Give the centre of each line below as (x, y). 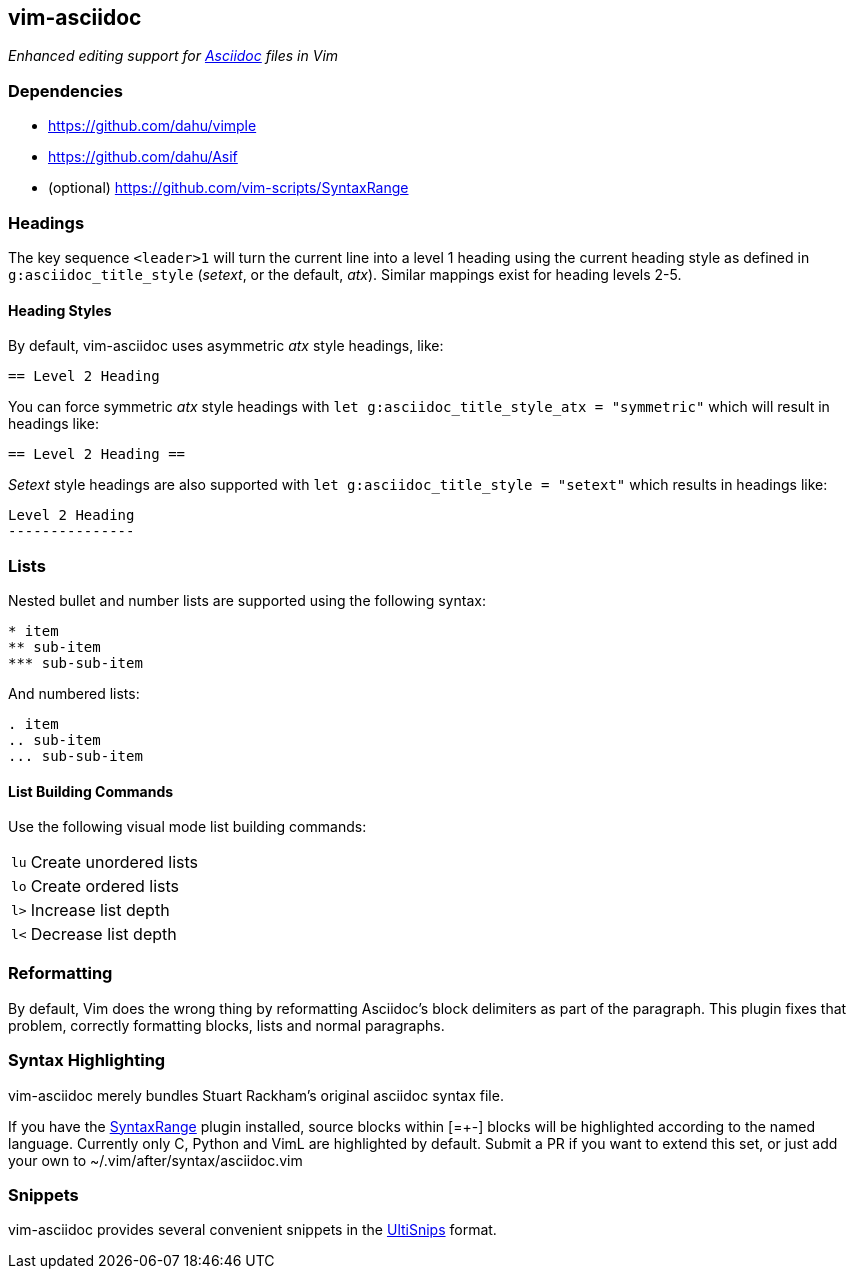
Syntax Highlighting (87, 1060)
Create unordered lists (114, 862)
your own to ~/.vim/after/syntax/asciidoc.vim (155, 1160)
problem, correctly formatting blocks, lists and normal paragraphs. (226, 1025)
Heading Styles (60, 310)
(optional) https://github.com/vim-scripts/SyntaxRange (228, 188)
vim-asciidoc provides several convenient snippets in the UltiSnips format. (252, 1230)
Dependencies (66, 90)
